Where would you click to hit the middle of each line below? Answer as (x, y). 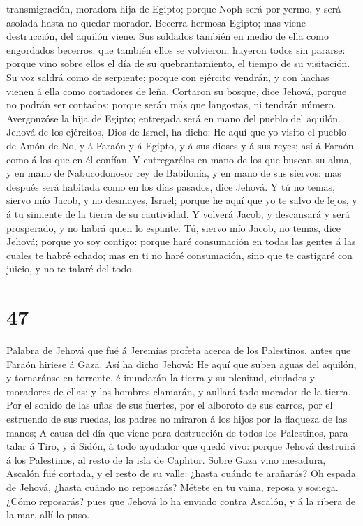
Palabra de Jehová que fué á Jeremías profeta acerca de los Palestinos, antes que (179, 350)
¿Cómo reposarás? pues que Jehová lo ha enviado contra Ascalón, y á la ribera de (181, 501)
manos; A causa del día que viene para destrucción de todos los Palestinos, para (177, 432)
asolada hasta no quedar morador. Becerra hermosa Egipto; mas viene (156, 22)
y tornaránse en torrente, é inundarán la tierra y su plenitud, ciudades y (161, 378)
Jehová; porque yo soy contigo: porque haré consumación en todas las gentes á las (181, 241)
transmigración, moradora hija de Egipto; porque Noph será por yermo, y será (174, 8)
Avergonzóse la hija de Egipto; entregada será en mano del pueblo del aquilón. (173, 118)
